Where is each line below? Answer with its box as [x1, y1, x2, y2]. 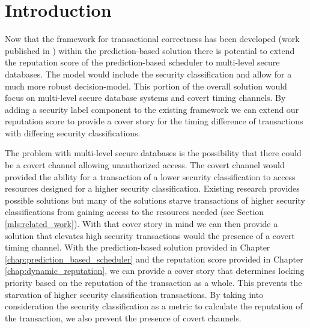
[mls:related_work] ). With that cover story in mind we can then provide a [5, 217, 278, 230]
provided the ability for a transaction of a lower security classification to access [5, 170, 296, 183]
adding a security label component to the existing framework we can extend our [5, 103, 299, 115]
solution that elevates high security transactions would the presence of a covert [5, 229, 295, 241]
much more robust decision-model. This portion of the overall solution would [5, 79, 287, 92]
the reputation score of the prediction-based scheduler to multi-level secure [5, 56, 280, 68]
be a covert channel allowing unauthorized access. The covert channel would [5, 159, 285, 171]
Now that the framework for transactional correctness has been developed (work [5, 32, 300, 45]
